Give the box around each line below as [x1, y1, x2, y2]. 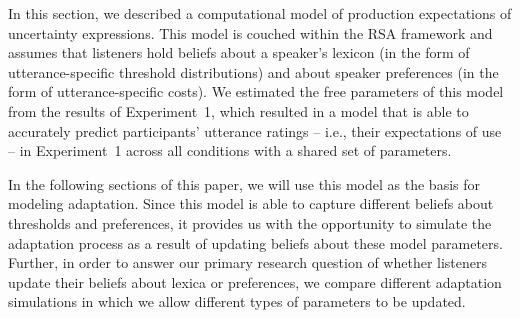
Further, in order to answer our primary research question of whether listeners [8, 252, 488, 273]
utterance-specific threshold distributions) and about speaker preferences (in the [8, 61, 499, 82]
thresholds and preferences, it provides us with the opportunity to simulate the [8, 212, 492, 233]
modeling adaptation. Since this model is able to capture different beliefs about [8, 193, 494, 214]
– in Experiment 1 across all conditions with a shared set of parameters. [8, 140, 452, 161]
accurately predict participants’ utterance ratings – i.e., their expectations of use [8, 120, 502, 141]
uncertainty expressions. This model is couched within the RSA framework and [8, 22, 493, 43]
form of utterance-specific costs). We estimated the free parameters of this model [8, 81, 504, 102]
